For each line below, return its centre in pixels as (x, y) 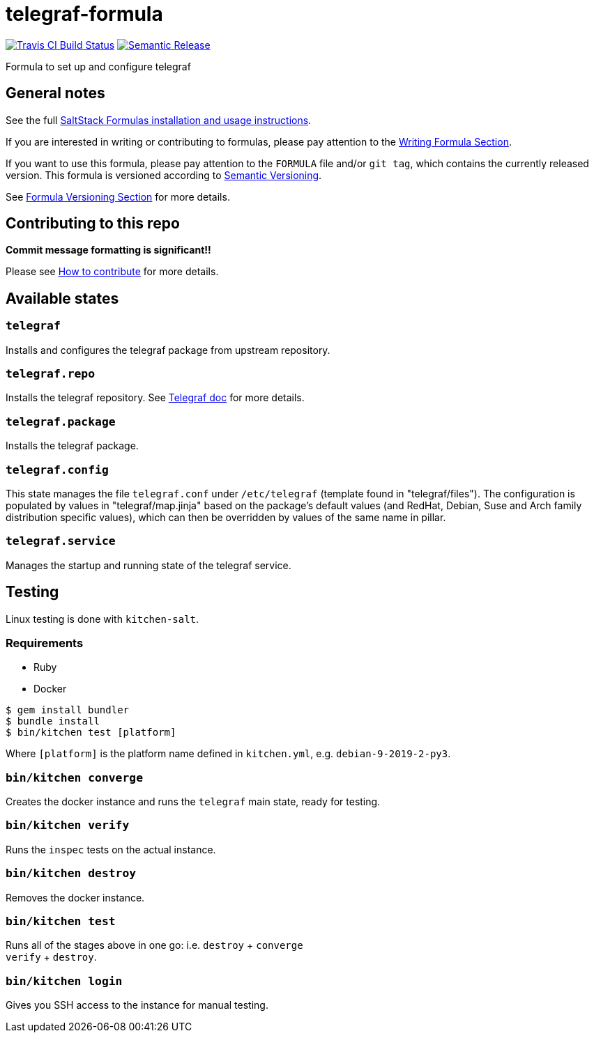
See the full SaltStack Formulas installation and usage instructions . (159, 120)
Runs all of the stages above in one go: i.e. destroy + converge (154, 945)
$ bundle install (53, 721)
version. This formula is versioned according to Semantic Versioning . (164, 175)
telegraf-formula (84, 14)
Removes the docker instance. (75, 897)
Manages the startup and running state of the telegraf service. (148, 565)
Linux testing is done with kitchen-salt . (102, 619)
